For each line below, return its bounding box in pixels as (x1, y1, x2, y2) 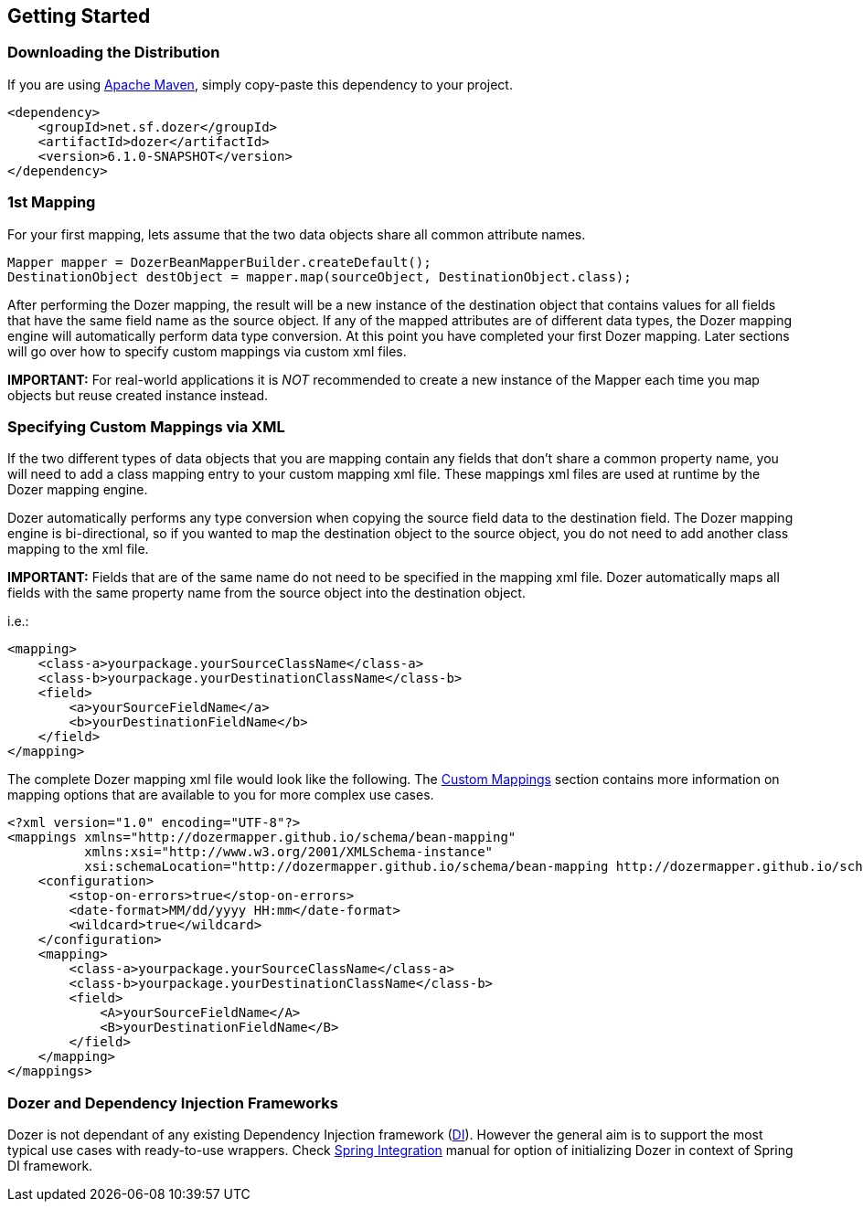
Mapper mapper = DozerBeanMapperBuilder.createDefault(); (7, 254, 431, 270)
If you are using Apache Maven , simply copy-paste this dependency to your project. (7, 76, 513, 92)
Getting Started (7, 5, 151, 27)
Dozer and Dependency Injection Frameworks (7, 1093, 338, 1112)
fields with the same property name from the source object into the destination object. (7, 585, 526, 601)
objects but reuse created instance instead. (7, 387, 269, 403)
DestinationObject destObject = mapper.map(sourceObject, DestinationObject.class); (7, 269, 632, 284)
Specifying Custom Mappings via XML (7, 417, 285, 436)
